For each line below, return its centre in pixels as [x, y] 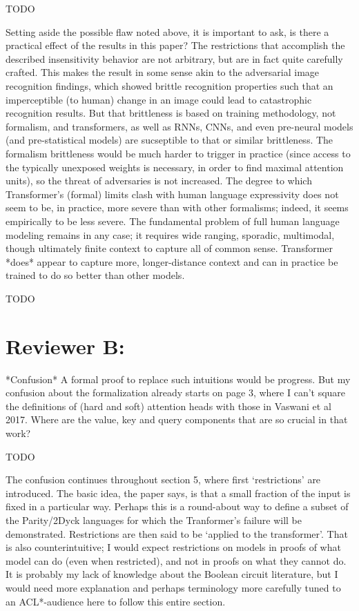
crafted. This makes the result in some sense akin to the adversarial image [163, 72]
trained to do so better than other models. [95, 275]
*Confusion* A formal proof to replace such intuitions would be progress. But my [178, 379]
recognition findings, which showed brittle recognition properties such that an [169, 85]
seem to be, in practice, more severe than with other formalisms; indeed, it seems [177, 207]
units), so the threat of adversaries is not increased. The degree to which [159, 181]
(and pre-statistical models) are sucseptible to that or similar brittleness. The [169, 140]
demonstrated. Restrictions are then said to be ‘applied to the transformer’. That [177, 533]
